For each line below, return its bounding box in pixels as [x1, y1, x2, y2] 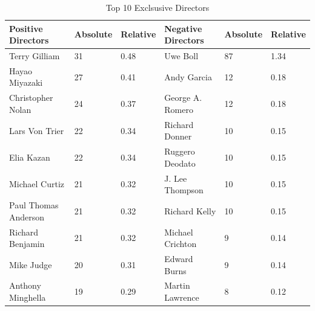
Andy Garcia [164, 70, 212, 83]
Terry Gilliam [9, 50, 60, 62]
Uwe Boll [164, 50, 199, 62]
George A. [164, 91, 202, 104]
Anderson [9, 210, 45, 223]
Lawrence [164, 290, 199, 303]
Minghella [9, 290, 46, 303]
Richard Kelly [164, 204, 216, 217]
